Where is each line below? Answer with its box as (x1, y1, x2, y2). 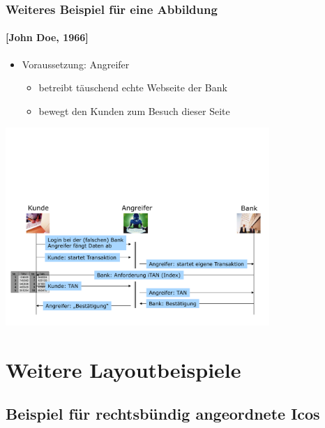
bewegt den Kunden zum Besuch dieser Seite (38, 103, 230, 118)
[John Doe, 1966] (6, 30, 89, 45)
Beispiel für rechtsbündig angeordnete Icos (6, 403, 320, 425)
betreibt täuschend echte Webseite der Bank (38, 80, 227, 95)
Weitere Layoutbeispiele (6, 355, 241, 383)
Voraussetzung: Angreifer (22, 56, 130, 71)
